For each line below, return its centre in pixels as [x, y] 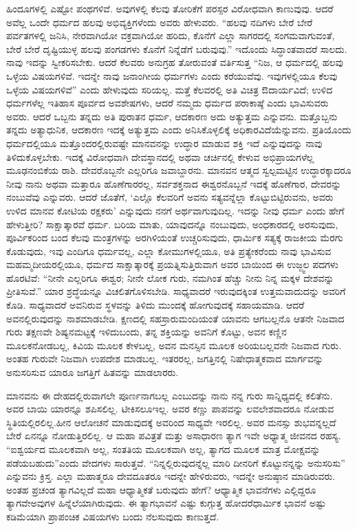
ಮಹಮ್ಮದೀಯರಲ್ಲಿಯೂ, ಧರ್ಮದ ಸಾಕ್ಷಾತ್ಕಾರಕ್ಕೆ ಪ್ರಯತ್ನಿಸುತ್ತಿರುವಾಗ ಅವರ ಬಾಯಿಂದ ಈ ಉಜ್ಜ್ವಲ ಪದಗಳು [172, 264]
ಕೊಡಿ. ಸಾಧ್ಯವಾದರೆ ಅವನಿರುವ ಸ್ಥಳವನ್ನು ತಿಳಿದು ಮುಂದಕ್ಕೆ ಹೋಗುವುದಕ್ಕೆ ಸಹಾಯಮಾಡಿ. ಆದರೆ [155, 305]
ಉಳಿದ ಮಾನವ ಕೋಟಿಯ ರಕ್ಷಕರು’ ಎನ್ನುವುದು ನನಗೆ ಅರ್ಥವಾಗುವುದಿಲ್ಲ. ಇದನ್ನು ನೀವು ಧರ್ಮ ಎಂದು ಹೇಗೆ [175, 210]
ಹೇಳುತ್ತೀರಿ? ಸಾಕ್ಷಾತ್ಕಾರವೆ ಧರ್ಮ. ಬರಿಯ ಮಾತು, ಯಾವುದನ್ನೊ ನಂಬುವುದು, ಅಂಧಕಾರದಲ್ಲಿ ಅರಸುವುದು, [172, 224]
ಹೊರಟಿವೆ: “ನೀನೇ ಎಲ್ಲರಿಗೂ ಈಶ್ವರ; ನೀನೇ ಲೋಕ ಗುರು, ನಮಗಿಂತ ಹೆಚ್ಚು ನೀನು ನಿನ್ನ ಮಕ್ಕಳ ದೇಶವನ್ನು [170, 277]
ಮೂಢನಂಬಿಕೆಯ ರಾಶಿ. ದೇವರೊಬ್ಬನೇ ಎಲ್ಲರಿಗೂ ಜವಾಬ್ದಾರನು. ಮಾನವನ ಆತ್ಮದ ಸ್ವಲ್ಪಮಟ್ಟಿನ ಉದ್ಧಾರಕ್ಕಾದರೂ [179, 170]
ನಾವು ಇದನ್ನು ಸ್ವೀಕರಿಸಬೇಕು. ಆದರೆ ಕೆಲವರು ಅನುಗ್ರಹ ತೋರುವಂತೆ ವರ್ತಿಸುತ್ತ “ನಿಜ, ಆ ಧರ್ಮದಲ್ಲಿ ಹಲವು [175, 62]
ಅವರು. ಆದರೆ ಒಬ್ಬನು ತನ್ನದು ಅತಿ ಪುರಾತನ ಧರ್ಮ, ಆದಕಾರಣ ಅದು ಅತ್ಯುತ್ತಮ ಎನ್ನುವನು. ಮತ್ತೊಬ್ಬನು [172, 116]
